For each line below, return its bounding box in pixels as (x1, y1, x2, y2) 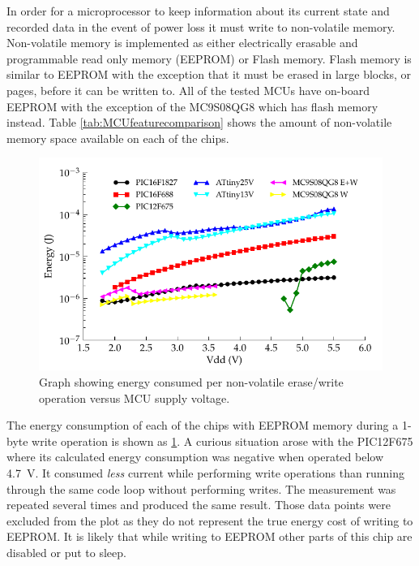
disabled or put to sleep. (6, 543, 126, 560)
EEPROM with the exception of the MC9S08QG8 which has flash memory (6, 97, 378, 114)
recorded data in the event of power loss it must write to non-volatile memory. (6, 18, 395, 35)
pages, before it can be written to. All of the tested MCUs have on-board (6, 81, 370, 98)
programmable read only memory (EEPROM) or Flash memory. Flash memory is (6, 50, 412, 67)
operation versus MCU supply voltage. (39, 389, 230, 406)
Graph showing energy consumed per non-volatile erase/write (39, 374, 344, 391)
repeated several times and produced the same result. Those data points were (6, 496, 391, 513)
